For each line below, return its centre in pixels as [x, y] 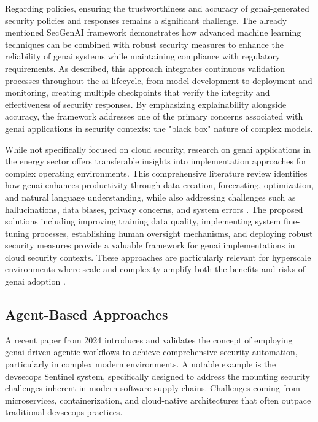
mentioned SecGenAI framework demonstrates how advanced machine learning [153, 32]
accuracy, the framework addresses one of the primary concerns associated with [154, 116]
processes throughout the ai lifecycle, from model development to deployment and [159, 80]
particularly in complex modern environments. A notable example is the [141, 364]
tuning [17, 233]
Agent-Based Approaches [87, 314]
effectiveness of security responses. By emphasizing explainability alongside [146, 104]
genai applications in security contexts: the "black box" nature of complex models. [159, 128]
